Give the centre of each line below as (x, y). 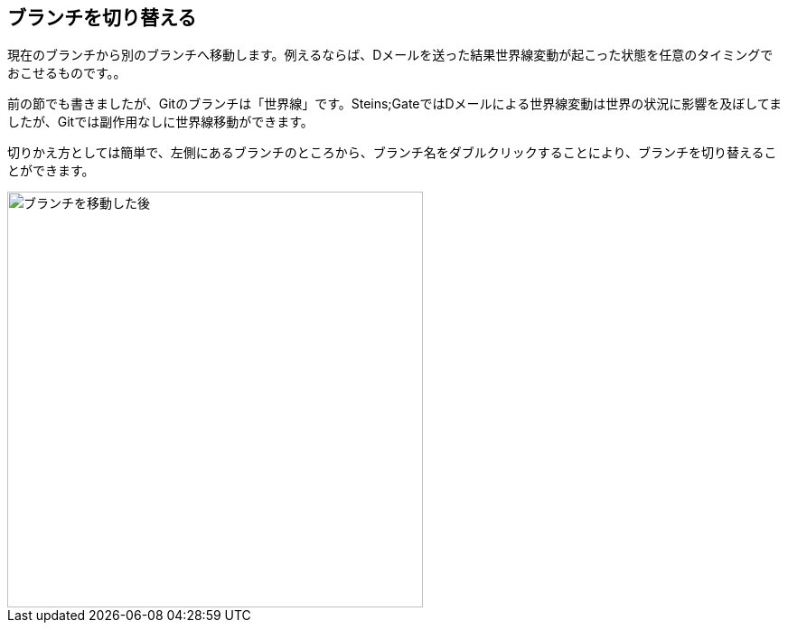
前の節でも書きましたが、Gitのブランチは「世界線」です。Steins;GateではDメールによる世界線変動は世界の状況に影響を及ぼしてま (395, 104)
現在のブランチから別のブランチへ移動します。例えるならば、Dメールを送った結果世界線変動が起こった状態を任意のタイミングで (390, 55)
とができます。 (51, 171)
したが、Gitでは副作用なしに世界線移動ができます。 (160, 122)
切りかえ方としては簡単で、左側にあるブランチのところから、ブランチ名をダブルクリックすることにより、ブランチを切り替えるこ (392, 153)
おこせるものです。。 (67, 73)
